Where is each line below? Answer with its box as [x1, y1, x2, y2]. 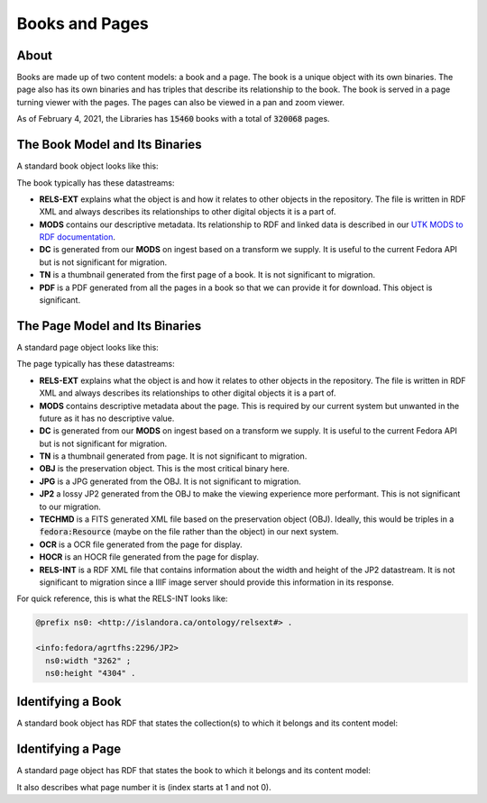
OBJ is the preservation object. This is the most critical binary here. [39, 463, 290, 474]
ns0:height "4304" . [45, 668, 136, 678]
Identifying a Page [16, 742, 122, 757]
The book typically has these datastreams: [16, 177, 175, 188]
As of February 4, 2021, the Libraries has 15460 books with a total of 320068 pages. [16, 114, 330, 124]
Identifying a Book [16, 694, 122, 709]
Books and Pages [16, 14, 149, 33]
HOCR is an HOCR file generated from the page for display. [39, 552, 259, 562]
